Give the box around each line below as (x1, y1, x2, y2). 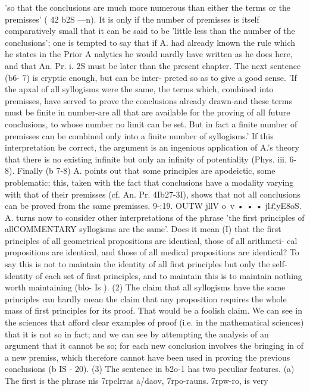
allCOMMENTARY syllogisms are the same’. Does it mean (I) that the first (5, 223, 281, 235)
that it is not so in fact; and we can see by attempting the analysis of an (5, 327, 269, 340)
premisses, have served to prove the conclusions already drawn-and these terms (5, 94, 293, 107)
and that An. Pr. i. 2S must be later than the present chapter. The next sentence (5, 59, 301, 71)
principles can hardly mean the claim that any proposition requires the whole (5, 292, 287, 305)
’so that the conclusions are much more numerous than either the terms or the (5, 1, 291, 13)
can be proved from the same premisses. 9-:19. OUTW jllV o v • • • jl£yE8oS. (5, 199, 302, 212)
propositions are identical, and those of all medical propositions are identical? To (5, 246, 299, 258)
